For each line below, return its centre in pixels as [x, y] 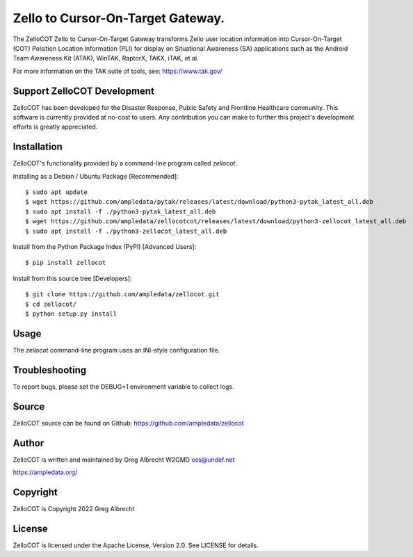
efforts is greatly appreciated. [55, 127]
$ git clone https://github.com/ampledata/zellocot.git [122, 294]
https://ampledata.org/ [45, 472]
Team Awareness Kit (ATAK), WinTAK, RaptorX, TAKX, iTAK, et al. [106, 58]
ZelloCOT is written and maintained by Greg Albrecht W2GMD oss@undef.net [124, 460]
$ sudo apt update [57, 192]
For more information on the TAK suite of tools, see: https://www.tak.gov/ [118, 71]
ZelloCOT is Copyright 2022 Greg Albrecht [74, 508]
